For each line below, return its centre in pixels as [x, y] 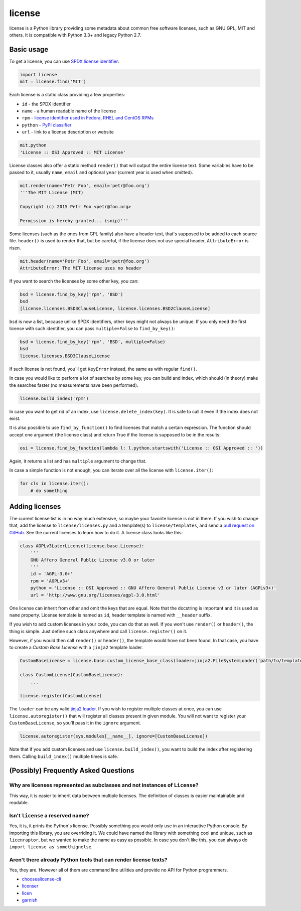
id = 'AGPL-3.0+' [52, 574]
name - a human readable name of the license [69, 111]
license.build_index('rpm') [54, 398]
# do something [49, 491]
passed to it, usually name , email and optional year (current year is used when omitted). [101, 172]
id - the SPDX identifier [46, 104]
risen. [15, 248]
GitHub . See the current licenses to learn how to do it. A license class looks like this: [96, 532]
